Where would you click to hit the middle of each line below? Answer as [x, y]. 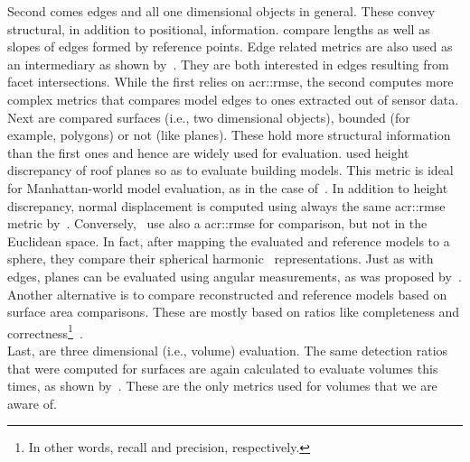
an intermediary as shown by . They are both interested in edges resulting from [228, 64]
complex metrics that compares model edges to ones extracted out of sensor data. [233, 99]
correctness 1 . [45, 331]
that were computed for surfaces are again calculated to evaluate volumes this [223, 368]
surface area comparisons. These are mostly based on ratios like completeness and [234, 312]
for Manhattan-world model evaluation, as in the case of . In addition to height [228, 187]
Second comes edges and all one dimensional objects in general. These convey [221, 11]
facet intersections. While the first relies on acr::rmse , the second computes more [230, 82]
